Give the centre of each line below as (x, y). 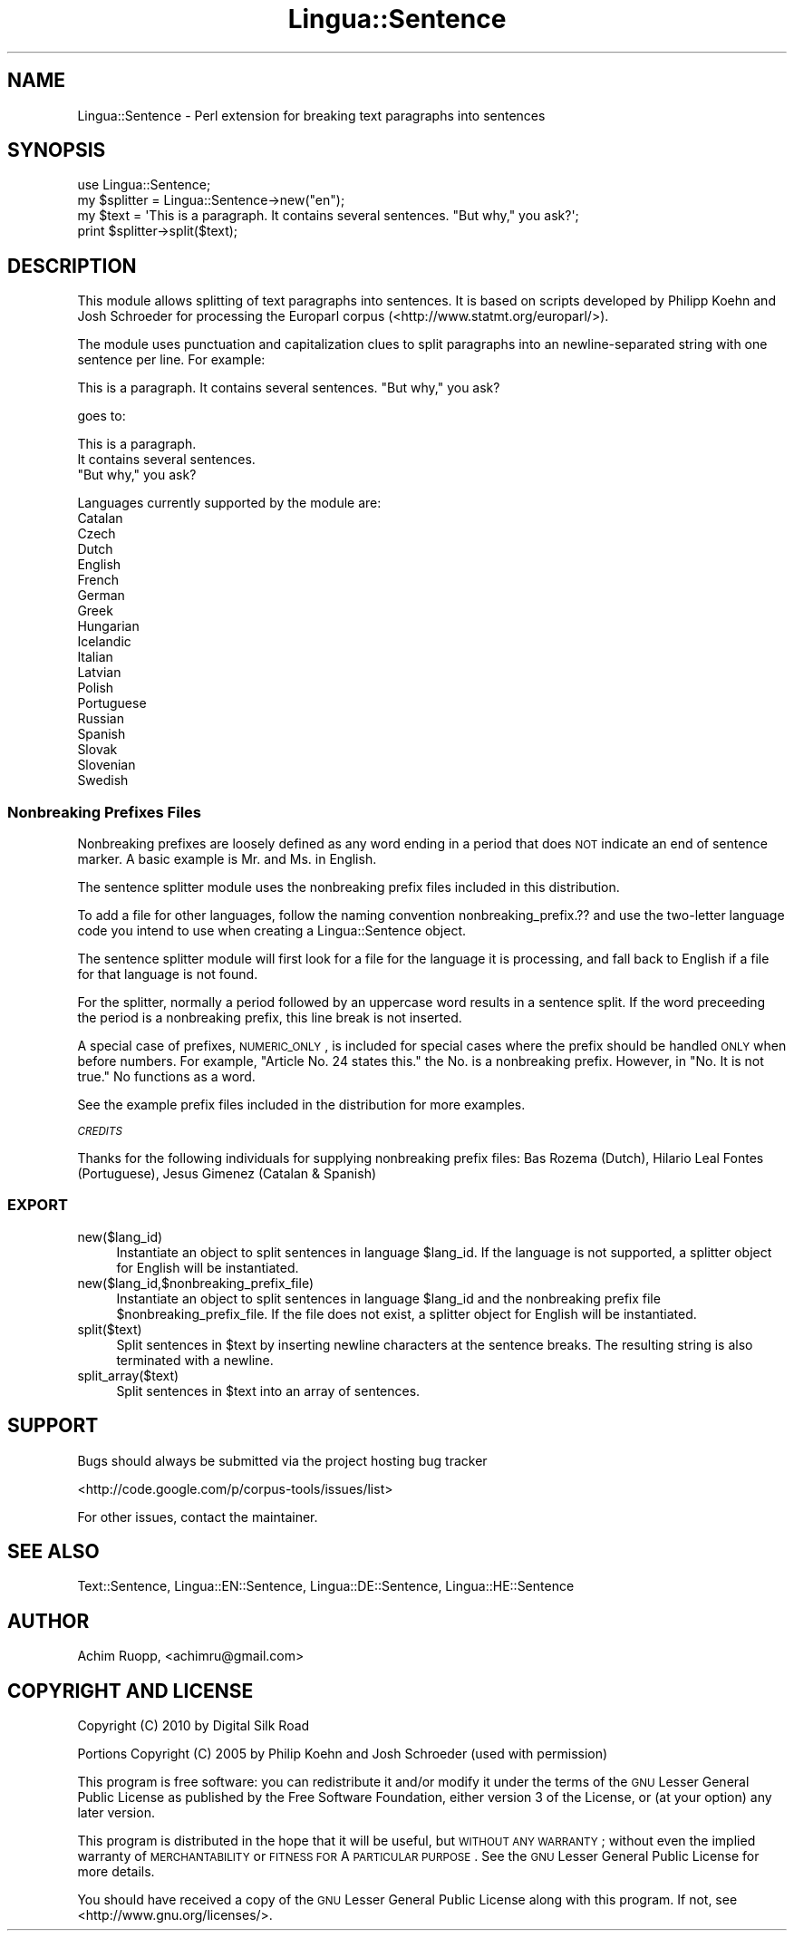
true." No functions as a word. (166, 1077)
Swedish (103, 780)
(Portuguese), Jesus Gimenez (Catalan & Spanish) (227, 1174)
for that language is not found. (168, 974)
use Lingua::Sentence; (144, 185)
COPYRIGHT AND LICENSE (131, 1691)
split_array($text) (128, 1375)
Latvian (99, 673)
